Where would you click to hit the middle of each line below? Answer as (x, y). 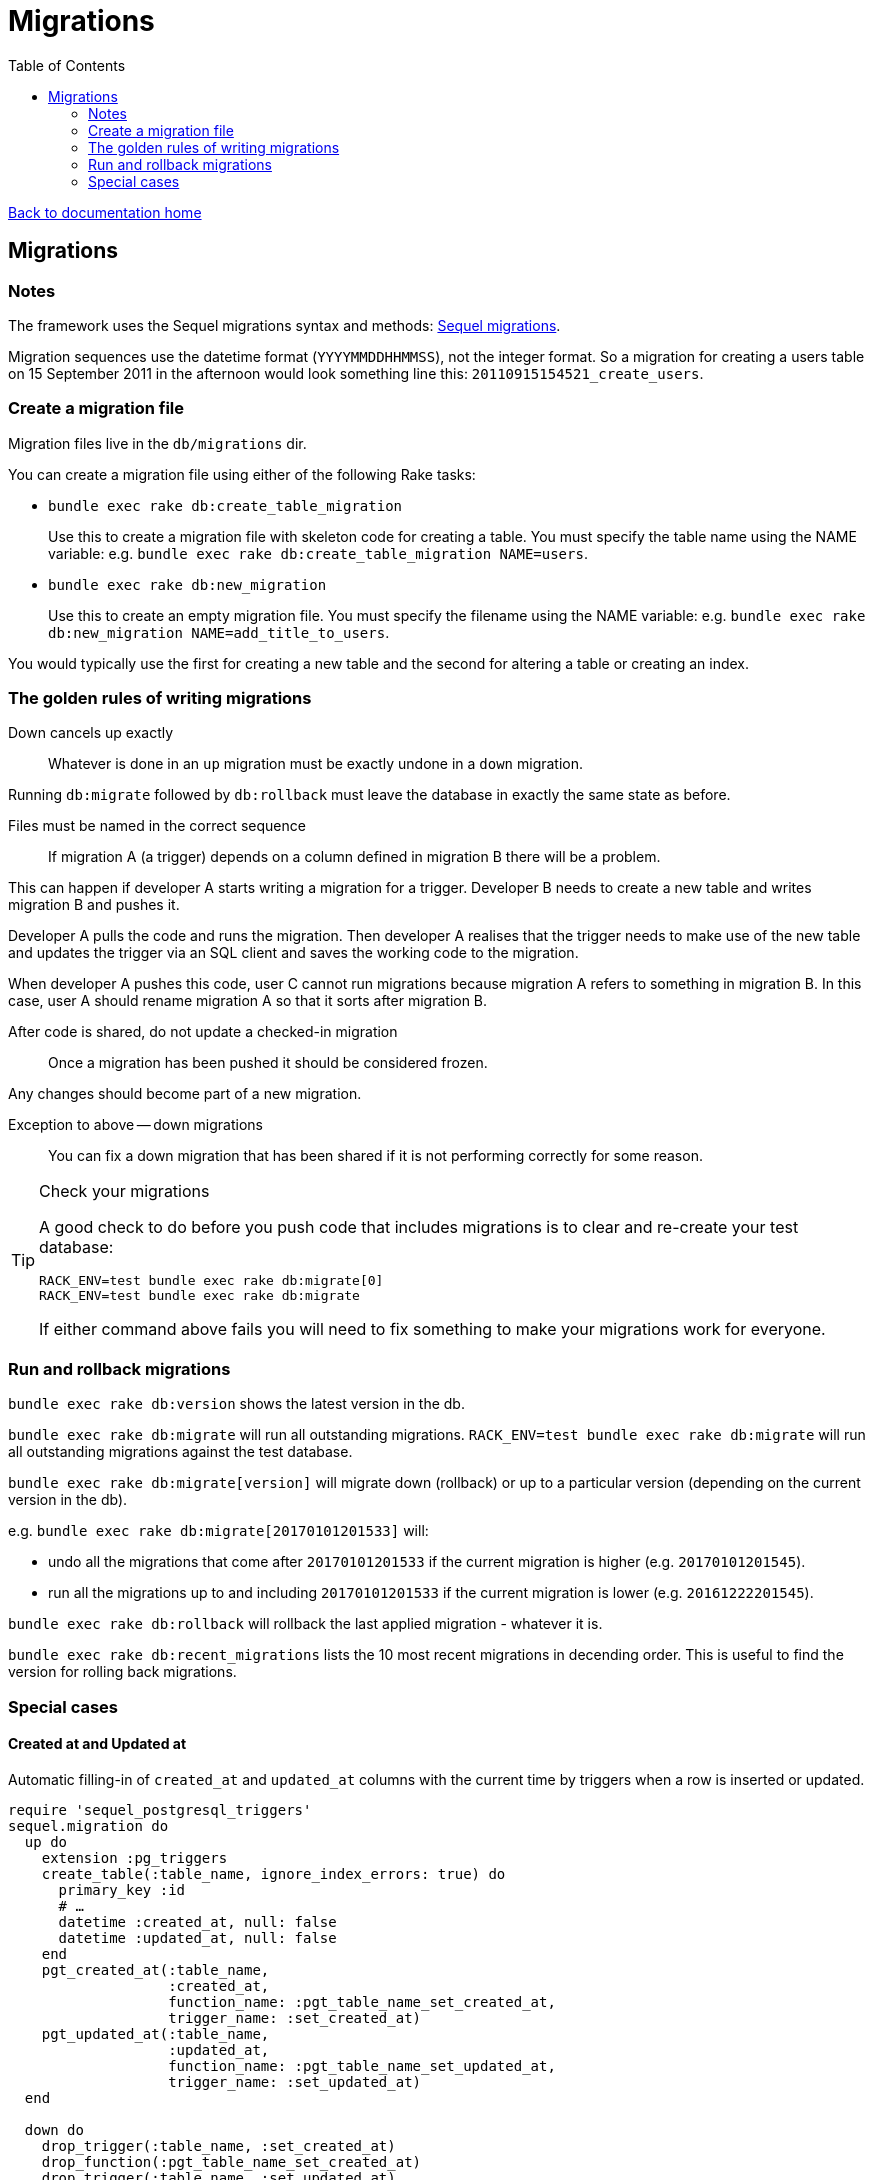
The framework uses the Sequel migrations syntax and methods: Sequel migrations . (284, 325)
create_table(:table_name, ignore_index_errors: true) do (273, 1873)
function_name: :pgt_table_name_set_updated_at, (362, 2065)
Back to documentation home (105, 212)
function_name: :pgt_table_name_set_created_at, (362, 2001)
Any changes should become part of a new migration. (185, 1094)
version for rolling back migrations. (122, 1672)
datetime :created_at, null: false (197, 1921)
